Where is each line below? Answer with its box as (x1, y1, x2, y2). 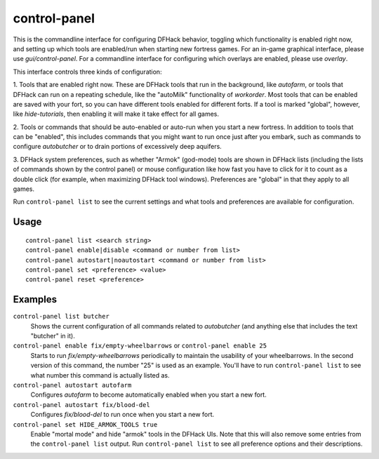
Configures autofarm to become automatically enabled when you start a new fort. (30, 390, 267, 399)
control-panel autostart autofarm (13, 381, 132, 390)
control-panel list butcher (13, 312, 110, 321)
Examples (13, 293, 58, 305)
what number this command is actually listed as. (30, 371, 170, 379)
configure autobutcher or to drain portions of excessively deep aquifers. (13, 142, 222, 151)
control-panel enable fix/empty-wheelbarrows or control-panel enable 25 (13, 341, 267, 350)
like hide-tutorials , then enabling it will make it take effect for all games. (13, 109, 220, 119)
